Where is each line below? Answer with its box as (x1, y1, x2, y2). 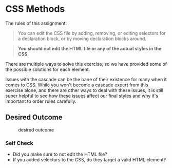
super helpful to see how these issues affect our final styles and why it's (5, 92, 158, 99)
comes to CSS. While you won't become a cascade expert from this (5, 82, 148, 88)
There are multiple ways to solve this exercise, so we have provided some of (5, 61, 167, 67)
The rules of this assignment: (5, 20, 67, 26)
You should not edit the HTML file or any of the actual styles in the (17, 45, 162, 51)
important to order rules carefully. (5, 98, 77, 104)
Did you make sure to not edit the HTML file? (12, 151, 108, 157)
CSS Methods (5, 3, 65, 15)
